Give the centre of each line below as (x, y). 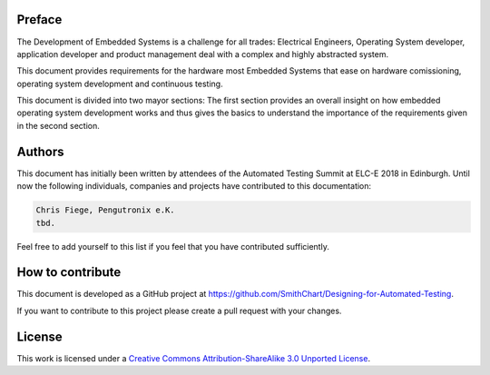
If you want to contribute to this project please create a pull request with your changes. (179, 311)
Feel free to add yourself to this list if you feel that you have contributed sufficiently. (173, 246)
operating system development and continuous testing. (120, 84)
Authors (40, 151)
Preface (39, 20)
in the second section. (58, 125)
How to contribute (69, 272)
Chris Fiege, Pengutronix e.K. (106, 210)
